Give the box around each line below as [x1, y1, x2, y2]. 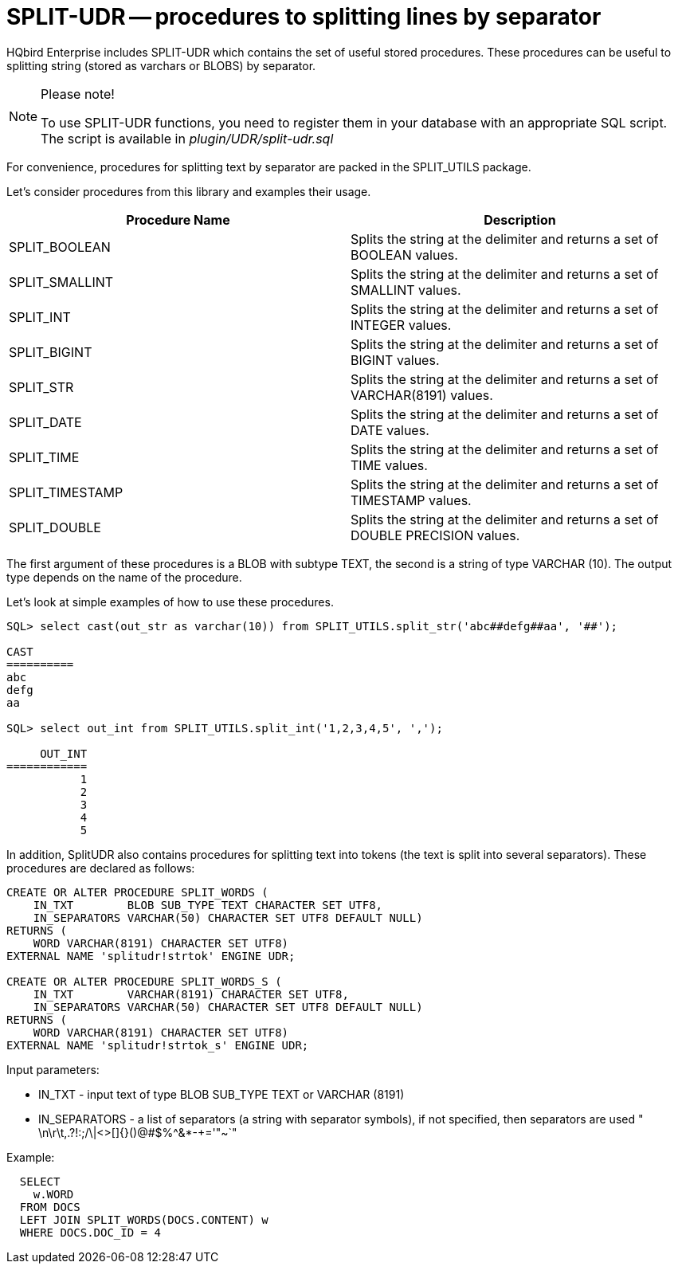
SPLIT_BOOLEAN [9, 238, 111, 255]
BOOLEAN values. [351, 246, 458, 263]
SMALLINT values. [351, 281, 461, 298]
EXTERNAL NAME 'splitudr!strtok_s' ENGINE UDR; [6, 1038, 309, 1052]
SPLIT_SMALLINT [9, 273, 114, 290]
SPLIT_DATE [9, 414, 82, 430]
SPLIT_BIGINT [9, 343, 92, 360]
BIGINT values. [351, 351, 440, 368]
